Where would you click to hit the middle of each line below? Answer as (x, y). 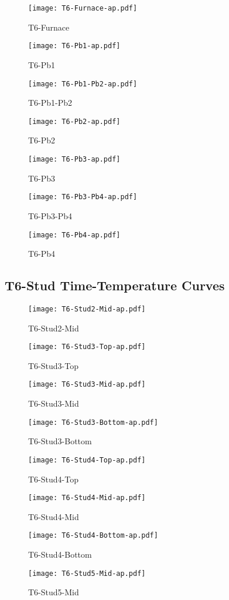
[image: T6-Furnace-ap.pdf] (83, 8)
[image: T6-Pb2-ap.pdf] (74, 121)
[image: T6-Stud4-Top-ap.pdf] (87, 460)
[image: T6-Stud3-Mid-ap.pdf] (87, 385)
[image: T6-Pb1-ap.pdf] (74, 46)
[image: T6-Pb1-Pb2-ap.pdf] (83, 84)
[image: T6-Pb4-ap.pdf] (74, 235)
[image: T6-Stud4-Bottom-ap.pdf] (93, 536)
